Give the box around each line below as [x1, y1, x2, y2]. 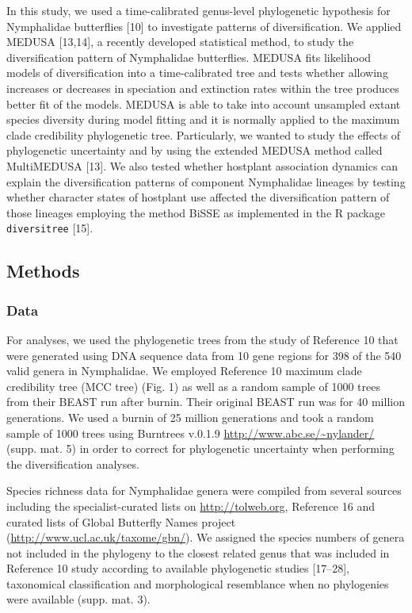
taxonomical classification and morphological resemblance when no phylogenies [6, 575, 389, 592]
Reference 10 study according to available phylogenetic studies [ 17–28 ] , [6, 560, 349, 577]
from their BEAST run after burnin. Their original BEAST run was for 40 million [6, 393, 405, 410]
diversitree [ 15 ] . [6, 220, 93, 236]
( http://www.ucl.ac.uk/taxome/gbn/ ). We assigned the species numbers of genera [6, 529, 405, 546]
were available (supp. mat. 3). [6, 591, 151, 607]
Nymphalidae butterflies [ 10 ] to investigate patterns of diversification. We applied [6, 17, 402, 34]
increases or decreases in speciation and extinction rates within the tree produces [6, 79, 399, 96]
